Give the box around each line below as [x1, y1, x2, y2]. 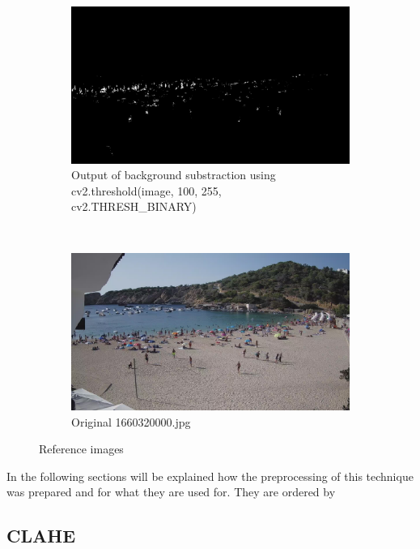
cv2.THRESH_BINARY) [71, 198, 197, 215]
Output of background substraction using [71, 166, 276, 183]
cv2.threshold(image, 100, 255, [71, 182, 222, 199]
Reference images [39, 440, 124, 457]
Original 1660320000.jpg [71, 413, 191, 430]
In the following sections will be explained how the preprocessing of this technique [6, 467, 414, 484]
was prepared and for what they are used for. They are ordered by [6, 483, 336, 500]
